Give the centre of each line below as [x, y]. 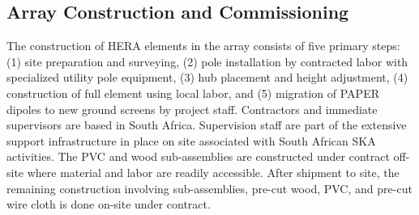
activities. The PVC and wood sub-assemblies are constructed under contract [198, 156]
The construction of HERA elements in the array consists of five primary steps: [203, 46]
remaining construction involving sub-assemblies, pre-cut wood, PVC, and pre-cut [209, 188]
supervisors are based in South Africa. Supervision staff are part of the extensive [207, 125]
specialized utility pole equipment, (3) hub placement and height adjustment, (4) [207, 77]
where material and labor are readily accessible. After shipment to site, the [213, 172]
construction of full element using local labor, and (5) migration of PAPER [193, 93]
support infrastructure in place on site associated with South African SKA [191, 140]
